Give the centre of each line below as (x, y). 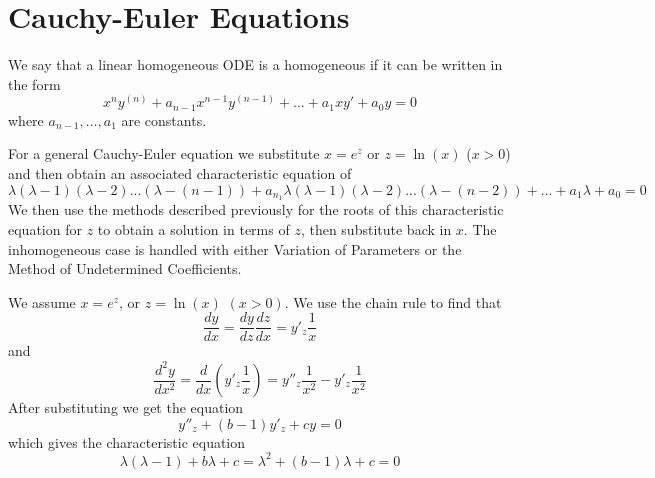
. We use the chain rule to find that (393, 301)
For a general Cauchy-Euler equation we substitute (164, 153)
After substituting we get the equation (126, 407)
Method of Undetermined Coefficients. (125, 268)
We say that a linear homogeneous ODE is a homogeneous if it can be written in (255, 64)
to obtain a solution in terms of (193, 229)
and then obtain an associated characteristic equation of (180, 172)
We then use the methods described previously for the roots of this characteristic (256, 209)
